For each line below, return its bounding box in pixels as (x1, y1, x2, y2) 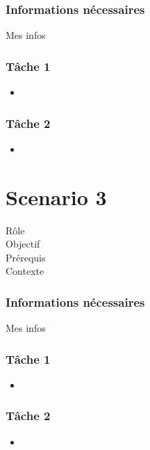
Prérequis (6, 250, 46, 264)
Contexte (6, 264, 44, 278)
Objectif (6, 236, 40, 251)
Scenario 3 (6, 182, 107, 211)
